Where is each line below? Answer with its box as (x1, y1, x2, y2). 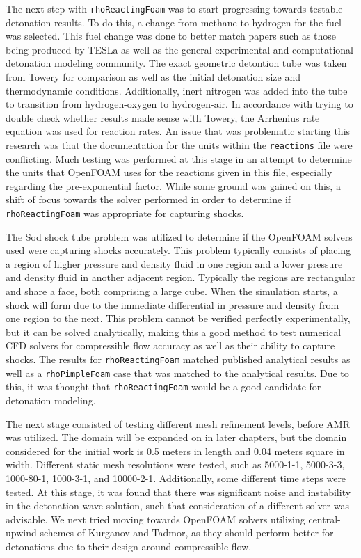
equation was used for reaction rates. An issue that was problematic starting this (6, 124, 351, 138)
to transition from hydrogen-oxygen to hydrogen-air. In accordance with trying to (6, 97, 353, 111)
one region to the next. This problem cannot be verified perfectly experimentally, (6, 311, 351, 326)
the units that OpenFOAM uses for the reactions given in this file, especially (6, 165, 332, 180)
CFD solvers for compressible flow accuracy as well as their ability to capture (6, 338, 335, 353)
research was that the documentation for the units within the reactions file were (6, 138, 353, 152)
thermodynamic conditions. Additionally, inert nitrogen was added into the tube (6, 83, 348, 97)
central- (308, 511, 341, 526)
